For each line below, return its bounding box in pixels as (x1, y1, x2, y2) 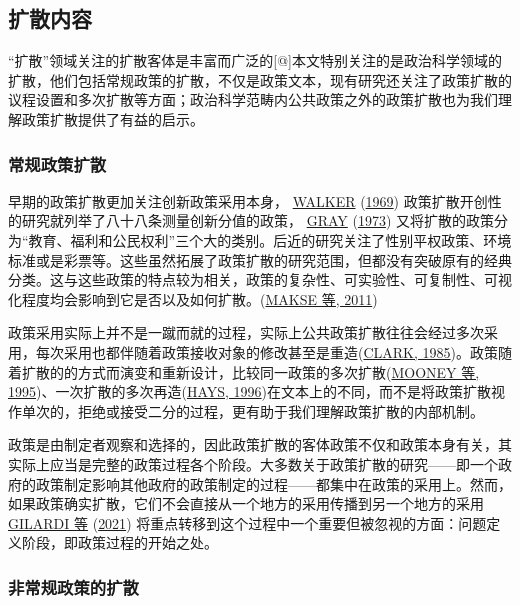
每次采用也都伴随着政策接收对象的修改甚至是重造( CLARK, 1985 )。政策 (35, 341, 499, 362)
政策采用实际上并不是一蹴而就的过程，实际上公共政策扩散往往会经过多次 (8, 322, 484, 343)
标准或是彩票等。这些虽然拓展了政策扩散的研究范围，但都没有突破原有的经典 (8, 249, 512, 270)
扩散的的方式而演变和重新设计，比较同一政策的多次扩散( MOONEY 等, (21, 361, 480, 382)
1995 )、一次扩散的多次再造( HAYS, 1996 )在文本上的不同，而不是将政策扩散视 (8, 381, 506, 402)
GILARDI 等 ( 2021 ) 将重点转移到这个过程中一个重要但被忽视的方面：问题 (8, 512, 487, 533)
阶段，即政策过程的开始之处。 (21, 532, 218, 553)
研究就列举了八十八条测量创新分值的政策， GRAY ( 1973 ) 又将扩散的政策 (21, 210, 495, 231)
